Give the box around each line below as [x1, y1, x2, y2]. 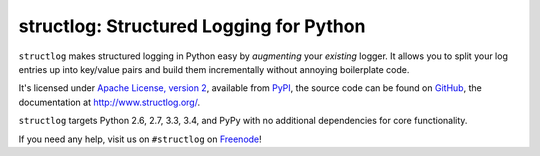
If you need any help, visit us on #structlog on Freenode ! [18, 133, 262, 145]
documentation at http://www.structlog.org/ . [18, 96, 200, 108]
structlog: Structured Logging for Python [18, 15, 366, 37]
